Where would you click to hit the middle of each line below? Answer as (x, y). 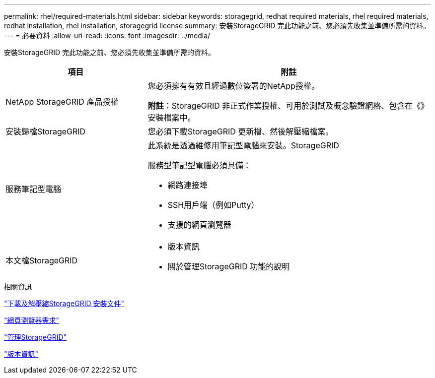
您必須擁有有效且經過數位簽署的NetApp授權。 (233, 86)
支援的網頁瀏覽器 (199, 225)
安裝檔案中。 (172, 118)
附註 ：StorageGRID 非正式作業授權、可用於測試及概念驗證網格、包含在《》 (288, 106)
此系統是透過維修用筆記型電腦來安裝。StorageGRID (243, 145)
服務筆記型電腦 (34, 189)
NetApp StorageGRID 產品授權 (62, 102)
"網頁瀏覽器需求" (32, 320)
